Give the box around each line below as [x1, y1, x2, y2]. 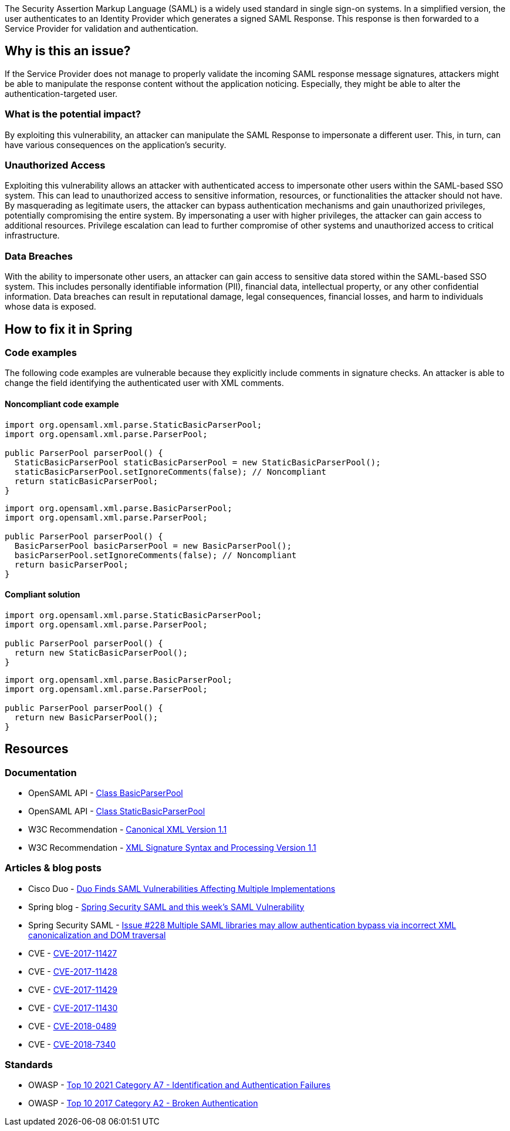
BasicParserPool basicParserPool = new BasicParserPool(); [14, 541, 292, 551]
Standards [5, 1059, 53, 1071]
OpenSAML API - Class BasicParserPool [28, 787, 183, 798]
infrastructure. [5, 230, 60, 241]
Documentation [5, 766, 77, 778]
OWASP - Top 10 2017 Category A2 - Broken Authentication [28, 1098, 258, 1109]
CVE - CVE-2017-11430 [28, 1002, 118, 1013]
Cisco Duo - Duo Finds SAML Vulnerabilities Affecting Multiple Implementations [28, 883, 336, 894]
